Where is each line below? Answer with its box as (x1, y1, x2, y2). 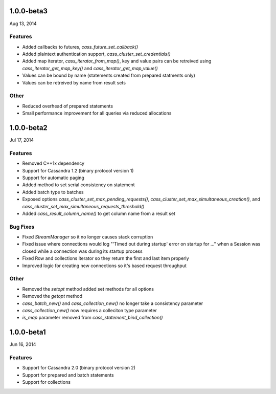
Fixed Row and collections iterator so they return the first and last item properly (22, 255, 189, 261)
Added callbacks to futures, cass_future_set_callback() (22, 43, 138, 50)
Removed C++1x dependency (22, 160, 84, 166)
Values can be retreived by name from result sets (22, 79, 126, 85)
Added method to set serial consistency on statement (22, 182, 135, 188)
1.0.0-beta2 (9, 123, 48, 132)
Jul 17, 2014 (9, 137, 34, 143)
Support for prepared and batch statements (22, 371, 114, 378)
